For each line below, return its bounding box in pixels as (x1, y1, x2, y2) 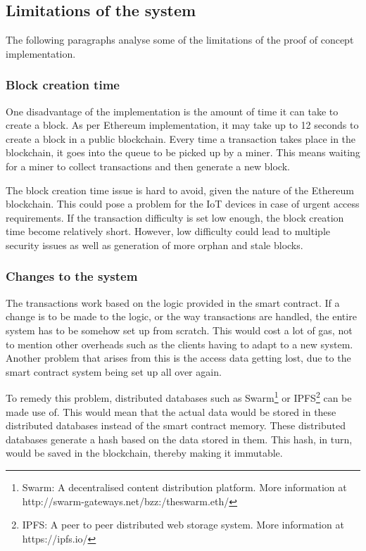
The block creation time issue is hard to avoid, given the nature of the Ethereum (6, 182, 354, 197)
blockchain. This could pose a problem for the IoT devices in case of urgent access (6, 196, 360, 211)
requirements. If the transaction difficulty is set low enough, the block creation (6, 210, 344, 224)
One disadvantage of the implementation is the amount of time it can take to (6, 103, 339, 118)
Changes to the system (6, 267, 138, 285)
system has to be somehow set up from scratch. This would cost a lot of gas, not (6, 322, 353, 337)
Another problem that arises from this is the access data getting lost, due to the (6, 350, 351, 365)
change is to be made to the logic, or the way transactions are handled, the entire (6, 309, 357, 324)
